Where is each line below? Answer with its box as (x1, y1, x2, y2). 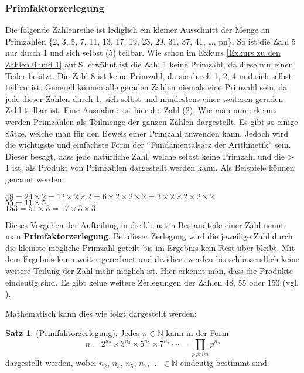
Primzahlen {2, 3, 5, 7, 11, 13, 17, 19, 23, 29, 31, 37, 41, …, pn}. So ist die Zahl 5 (5, 35, 296, 47)
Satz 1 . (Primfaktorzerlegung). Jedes (5, 327, 140, 339)
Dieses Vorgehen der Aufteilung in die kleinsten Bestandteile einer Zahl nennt (5, 218, 284, 230)
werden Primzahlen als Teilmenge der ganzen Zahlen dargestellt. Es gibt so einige (5, 115, 298, 127)
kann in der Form (166, 327, 229, 339)
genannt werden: (5, 172, 64, 185)
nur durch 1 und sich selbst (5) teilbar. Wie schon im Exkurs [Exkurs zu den (5, 46, 281, 59)
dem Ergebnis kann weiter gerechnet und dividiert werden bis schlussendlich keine (5, 253, 300, 265)
